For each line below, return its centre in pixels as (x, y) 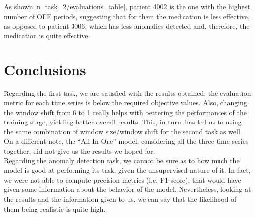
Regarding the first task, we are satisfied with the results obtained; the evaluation (127, 93)
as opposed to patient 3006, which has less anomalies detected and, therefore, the (127, 26)
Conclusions (45, 69)
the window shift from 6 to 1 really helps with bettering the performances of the (125, 112)
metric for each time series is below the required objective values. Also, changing (126, 103)
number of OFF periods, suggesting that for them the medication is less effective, (127, 16)
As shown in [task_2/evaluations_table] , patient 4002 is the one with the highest (127, 6)
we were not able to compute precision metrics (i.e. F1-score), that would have (123, 179)
